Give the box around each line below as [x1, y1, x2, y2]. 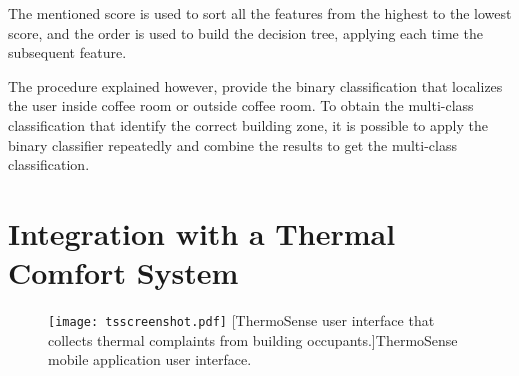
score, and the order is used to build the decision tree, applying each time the [8, 22, 483, 43]
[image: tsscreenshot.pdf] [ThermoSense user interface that [48, 310, 435, 331]
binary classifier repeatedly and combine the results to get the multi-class [8, 134, 457, 155]
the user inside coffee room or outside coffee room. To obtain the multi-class [8, 95, 474, 116]
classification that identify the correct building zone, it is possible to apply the [8, 114, 488, 135]
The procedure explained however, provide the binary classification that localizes [8, 75, 503, 96]
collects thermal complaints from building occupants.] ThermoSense [48, 329, 458, 350]
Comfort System [8, 252, 239, 293]
